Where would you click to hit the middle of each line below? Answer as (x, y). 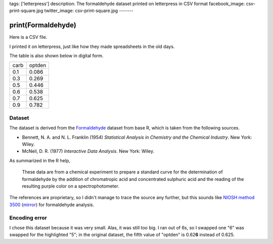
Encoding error (28, 218)
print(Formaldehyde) (43, 25)
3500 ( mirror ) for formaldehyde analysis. (52, 205)
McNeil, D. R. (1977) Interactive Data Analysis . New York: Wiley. (88, 151)
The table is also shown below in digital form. (56, 56)
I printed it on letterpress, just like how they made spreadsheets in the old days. (92, 46)
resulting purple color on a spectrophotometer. (71, 186)
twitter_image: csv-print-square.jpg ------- (89, 11)
